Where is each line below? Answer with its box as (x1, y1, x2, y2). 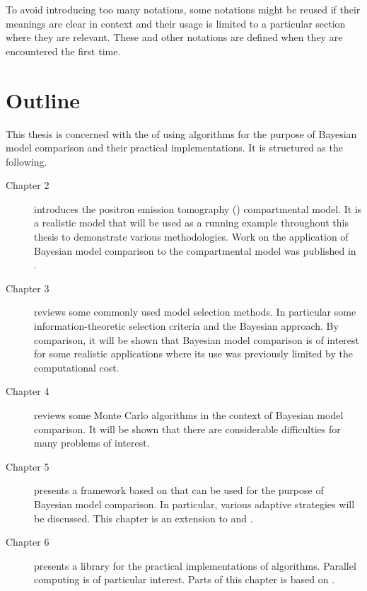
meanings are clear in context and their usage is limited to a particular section (6, 16, 346, 30)
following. (6, 154, 47, 168)
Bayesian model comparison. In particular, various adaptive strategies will (34, 496, 355, 511)
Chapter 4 (6, 384, 49, 398)
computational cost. (34, 360, 120, 374)
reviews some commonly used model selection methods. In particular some (34, 304, 356, 319)
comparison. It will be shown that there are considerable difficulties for (34, 421, 341, 436)
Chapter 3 (6, 280, 49, 295)
